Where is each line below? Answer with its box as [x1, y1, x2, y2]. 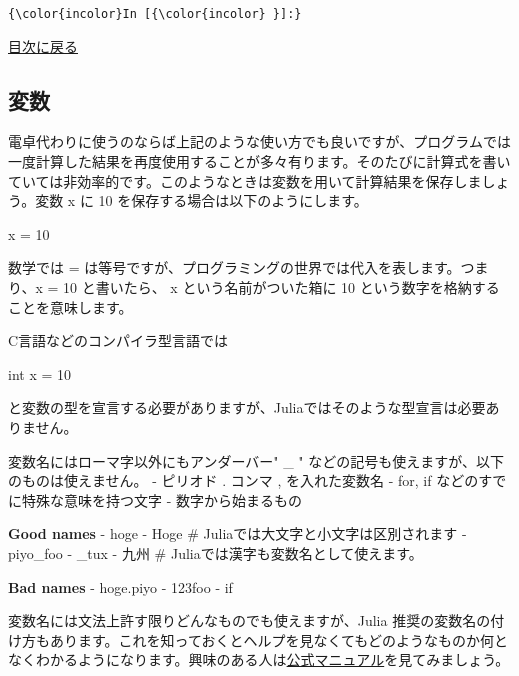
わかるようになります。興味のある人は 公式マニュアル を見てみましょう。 [35, 649, 510, 670]
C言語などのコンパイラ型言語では [8, 330, 229, 351]
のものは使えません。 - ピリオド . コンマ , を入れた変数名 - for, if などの [8, 470, 479, 491]
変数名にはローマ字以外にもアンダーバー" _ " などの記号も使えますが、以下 [8, 450, 504, 471]
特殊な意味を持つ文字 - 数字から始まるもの [21, 489, 302, 510]
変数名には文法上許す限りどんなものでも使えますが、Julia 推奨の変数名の [8, 610, 491, 631]
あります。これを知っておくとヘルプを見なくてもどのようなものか [49, 629, 481, 650]
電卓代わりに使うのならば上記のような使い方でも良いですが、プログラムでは [8, 131, 511, 152]
